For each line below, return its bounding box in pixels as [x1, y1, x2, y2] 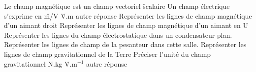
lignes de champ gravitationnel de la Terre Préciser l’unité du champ [4, 48, 211, 59]
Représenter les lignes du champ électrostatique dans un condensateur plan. [4, 29, 232, 40]
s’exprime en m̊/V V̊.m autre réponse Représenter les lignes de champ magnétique [4, 10, 252, 21]
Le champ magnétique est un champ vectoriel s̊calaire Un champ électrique [4, 1, 230, 11]
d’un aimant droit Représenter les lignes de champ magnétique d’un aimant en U [4, 20, 248, 30]
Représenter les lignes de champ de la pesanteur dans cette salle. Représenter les [4, 39, 247, 49]
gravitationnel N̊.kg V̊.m [4, 58, 78, 69]
